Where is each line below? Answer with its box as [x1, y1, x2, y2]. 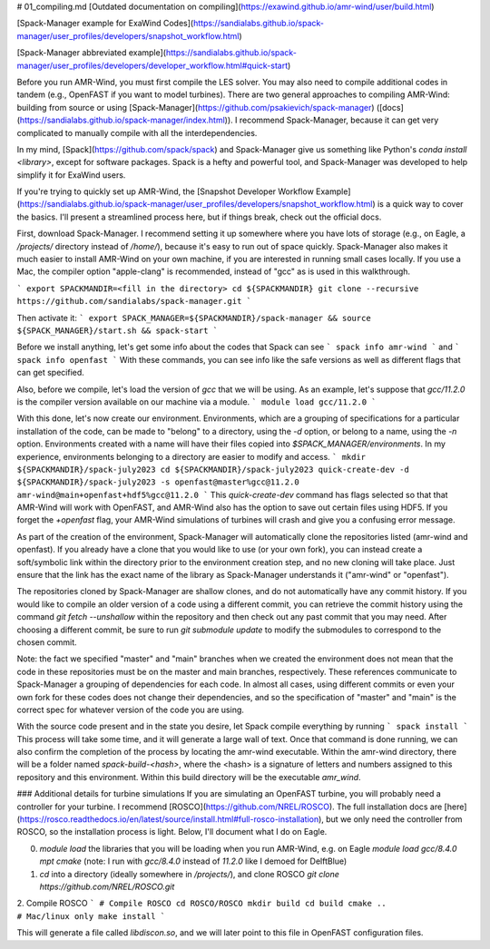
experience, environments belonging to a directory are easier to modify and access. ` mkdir [16, 451, 367, 462]
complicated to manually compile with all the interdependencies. [16, 127, 258, 138]
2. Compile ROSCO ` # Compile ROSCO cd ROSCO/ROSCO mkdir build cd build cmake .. [16, 898, 387, 909]
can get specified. [16, 367, 85, 378]
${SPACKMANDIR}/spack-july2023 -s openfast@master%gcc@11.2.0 [16, 477, 299, 487]
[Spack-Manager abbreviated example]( [16, 47, 167, 58]
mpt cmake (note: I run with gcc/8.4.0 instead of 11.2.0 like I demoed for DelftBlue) [39, 856, 348, 866]
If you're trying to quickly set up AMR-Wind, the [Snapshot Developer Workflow [16, 186, 315, 197]
